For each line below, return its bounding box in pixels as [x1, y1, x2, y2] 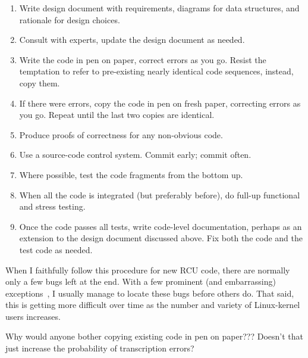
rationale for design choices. [19, 13, 120, 26]
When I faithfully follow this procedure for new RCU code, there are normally [5, 263, 290, 276]
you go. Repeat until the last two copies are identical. [19, 108, 215, 121]
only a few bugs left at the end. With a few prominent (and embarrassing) [5, 275, 276, 288]
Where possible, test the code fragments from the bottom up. [19, 168, 243, 180]
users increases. [5, 310, 61, 322]
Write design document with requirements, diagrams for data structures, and [19, 2, 300, 14]
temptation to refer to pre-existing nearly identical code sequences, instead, [19, 65, 294, 77]
